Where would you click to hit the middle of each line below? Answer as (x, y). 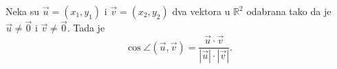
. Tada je (86, 28)
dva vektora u (201, 11)
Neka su (23, 11)
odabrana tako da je (289, 11)
